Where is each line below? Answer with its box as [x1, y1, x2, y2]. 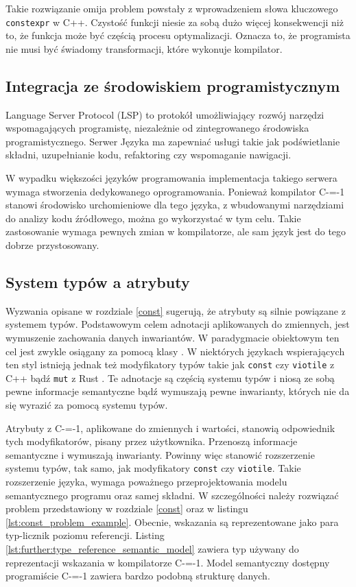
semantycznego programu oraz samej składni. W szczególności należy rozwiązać [5, 488, 339, 502]
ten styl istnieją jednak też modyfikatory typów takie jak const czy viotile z [5, 357, 335, 372]
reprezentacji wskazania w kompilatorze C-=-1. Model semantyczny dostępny [5, 555, 330, 569]
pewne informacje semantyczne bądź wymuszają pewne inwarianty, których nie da [5, 384, 350, 398]
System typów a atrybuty [5, 271, 190, 292]
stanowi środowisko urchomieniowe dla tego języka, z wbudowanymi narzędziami [5, 197, 344, 212]
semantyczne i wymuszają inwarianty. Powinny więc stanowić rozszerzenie [5, 447, 315, 462]
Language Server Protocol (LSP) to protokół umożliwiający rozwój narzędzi [5, 107, 324, 121]
